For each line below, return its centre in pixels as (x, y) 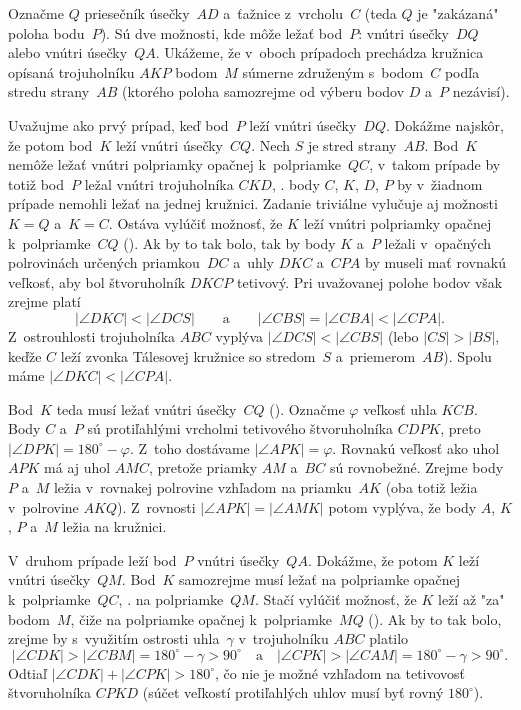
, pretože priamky (203, 467)
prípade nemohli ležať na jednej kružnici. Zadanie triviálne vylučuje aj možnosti (253, 203)
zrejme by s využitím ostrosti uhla (114, 638)
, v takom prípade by (435, 164)
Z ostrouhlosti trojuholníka (92, 335)
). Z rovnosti (156, 506)
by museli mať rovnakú (435, 262)
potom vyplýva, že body (402, 506)
